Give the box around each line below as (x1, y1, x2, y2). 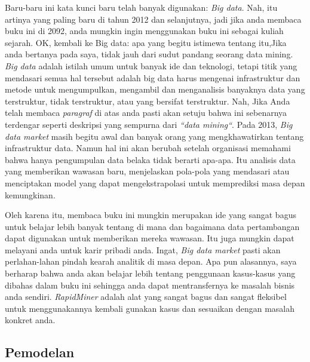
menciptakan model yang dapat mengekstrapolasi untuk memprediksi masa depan (5, 176, 305, 189)
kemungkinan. (5, 188, 56, 201)
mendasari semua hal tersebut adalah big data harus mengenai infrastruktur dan (5, 71, 300, 84)
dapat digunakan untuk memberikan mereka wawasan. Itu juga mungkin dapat (5, 232, 294, 244)
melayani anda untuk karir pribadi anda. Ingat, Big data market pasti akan (5, 243, 281, 256)
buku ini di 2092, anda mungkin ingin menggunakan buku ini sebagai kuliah (5, 24, 284, 37)
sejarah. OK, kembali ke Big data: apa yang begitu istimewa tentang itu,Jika (5, 36, 287, 48)
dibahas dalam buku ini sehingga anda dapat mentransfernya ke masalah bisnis (5, 278, 295, 291)
